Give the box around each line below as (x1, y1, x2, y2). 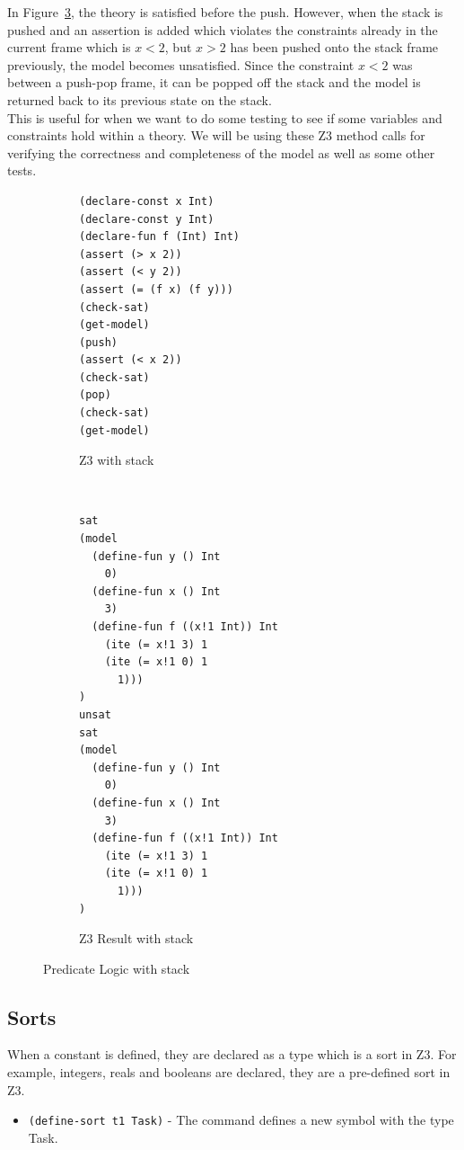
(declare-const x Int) (79, 194, 214, 208)
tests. (7, 161, 37, 180)
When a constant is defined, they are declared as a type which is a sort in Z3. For (7, 1045, 457, 1064)
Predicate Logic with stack (43, 958, 190, 977)
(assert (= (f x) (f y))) (79, 282, 233, 296)
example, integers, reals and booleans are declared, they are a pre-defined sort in (7, 1063, 451, 1082)
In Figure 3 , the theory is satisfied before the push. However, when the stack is (7, 3, 443, 21)
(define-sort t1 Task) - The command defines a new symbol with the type (28, 1110, 454, 1129)
